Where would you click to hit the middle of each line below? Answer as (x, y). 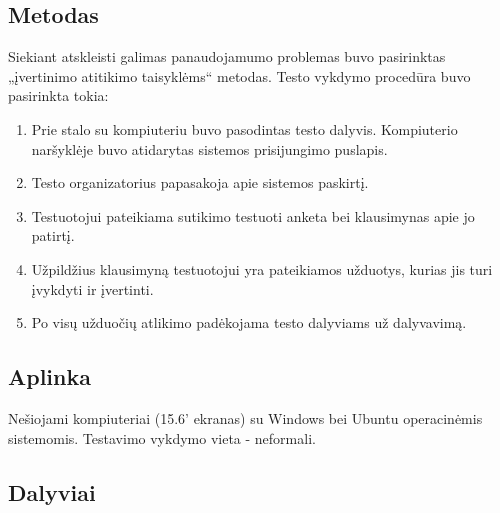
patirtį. (53, 235)
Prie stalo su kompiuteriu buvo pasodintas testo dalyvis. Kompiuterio (244, 128)
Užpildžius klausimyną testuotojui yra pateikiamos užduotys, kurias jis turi (262, 268)
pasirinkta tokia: (58, 95)
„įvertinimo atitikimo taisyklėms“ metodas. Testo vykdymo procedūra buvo (239, 75)
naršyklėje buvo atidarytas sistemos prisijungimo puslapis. (209, 148)
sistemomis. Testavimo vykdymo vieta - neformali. (162, 437)
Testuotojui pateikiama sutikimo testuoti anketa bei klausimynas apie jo (253, 215)
